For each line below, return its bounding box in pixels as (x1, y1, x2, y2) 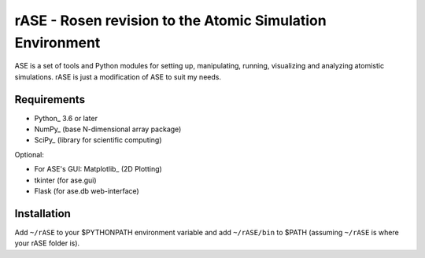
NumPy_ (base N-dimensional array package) (34, 124, 182, 134)
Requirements (14, 93, 86, 106)
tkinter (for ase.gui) (34, 175, 98, 185)
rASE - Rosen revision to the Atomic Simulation (14, 12, 327, 29)
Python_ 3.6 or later (34, 113, 98, 123)
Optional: (14, 149, 45, 159)
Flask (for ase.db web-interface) (34, 186, 139, 196)
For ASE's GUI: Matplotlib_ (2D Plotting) (34, 164, 163, 174)
